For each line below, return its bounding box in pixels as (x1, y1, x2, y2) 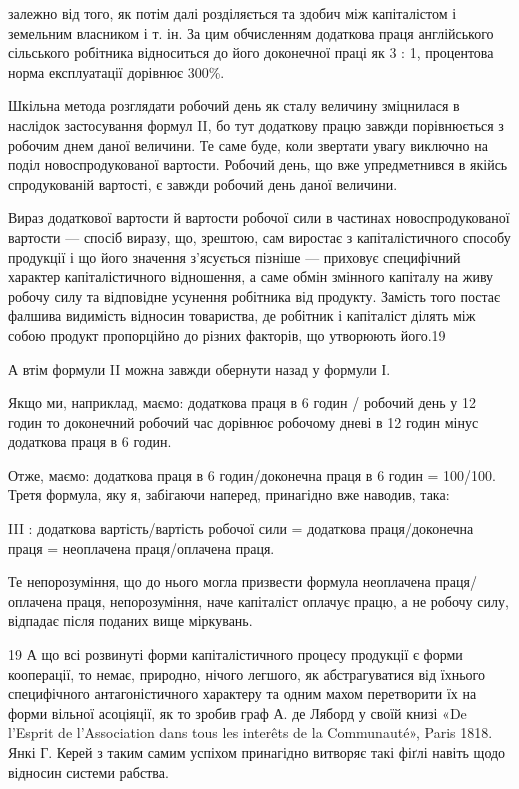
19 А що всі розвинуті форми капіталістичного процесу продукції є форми (8, 644, 463, 665)
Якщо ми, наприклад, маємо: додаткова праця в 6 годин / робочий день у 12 (8, 392, 476, 413)
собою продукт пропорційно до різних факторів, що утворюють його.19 (8, 324, 446, 345)
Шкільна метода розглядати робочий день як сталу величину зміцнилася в (8, 95, 460, 116)
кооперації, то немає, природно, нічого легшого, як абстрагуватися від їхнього (8, 663, 485, 684)
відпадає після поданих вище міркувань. (8, 610, 253, 631)
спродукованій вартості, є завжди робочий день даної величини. (8, 173, 398, 194)
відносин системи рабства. (8, 761, 169, 782)
